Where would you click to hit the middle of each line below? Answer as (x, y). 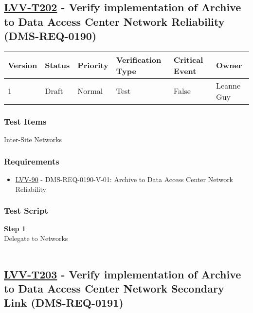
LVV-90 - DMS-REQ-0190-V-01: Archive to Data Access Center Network (124, 179)
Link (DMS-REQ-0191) (64, 303)
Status (57, 65)
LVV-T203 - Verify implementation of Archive (123, 274)
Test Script (26, 211)
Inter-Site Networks (33, 139)
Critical (188, 59)
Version (23, 65)
